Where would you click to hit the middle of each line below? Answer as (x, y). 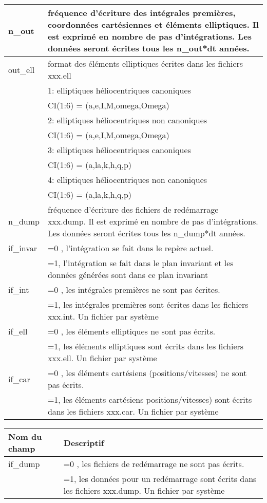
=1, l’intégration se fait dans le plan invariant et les (140, 263)
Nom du (25, 436)
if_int (19, 290)
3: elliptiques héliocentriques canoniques (119, 150)
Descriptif (84, 442)
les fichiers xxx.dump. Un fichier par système (144, 490)
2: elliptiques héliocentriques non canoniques (127, 120)
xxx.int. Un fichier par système (103, 316)
